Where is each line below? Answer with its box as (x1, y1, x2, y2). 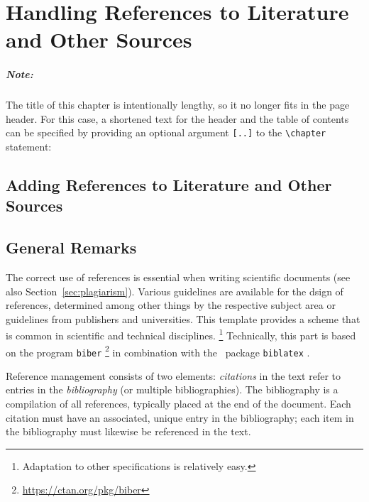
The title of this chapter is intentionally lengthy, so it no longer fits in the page (6, 97, 350, 112)
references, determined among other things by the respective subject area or (6, 298, 336, 312)
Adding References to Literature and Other (6, 173, 332, 195)
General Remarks (6, 236, 137, 258)
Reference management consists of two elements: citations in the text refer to (6, 368, 341, 383)
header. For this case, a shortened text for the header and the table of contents (6, 111, 349, 126)
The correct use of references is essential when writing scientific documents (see (6, 269, 351, 284)
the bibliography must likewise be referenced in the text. (6, 424, 251, 439)
